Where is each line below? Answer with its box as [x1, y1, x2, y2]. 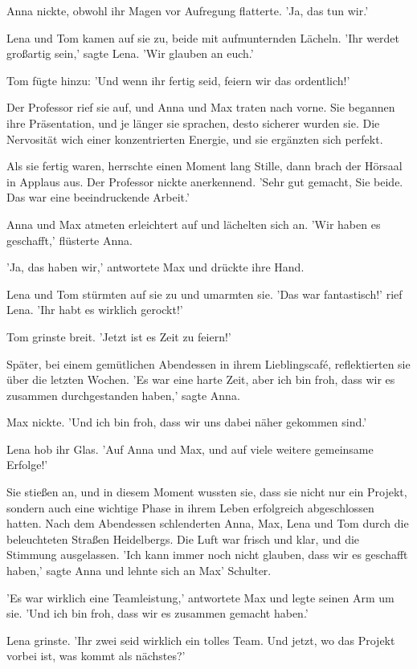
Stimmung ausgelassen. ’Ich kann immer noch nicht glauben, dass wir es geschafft [6, 546, 408, 563]
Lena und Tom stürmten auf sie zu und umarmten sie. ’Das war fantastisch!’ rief [6, 285, 403, 302]
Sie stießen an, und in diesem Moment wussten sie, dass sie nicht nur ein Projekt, [6, 483, 407, 500]
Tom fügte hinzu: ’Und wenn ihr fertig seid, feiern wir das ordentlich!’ [6, 71, 350, 88]
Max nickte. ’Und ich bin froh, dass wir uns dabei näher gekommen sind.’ [6, 414, 367, 430]
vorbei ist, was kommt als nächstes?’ [6, 647, 186, 664]
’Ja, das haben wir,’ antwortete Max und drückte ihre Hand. [6, 259, 305, 275]
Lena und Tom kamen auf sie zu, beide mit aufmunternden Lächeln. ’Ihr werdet [6, 29, 400, 46]
